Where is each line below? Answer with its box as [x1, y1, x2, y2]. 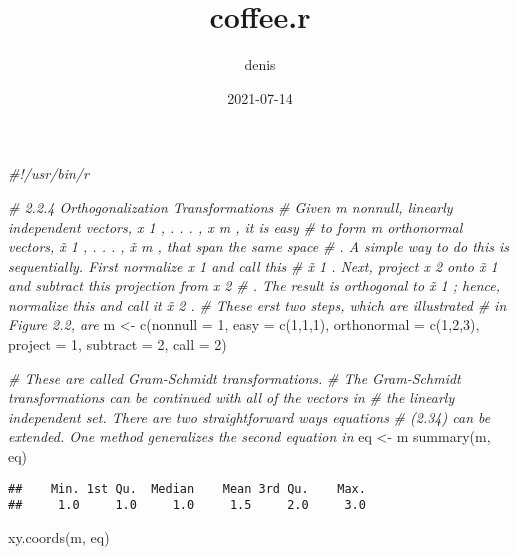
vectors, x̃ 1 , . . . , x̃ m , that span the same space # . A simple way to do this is [8, 236, 509, 257]
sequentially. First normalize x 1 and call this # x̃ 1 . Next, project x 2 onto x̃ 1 [8, 255, 498, 276]
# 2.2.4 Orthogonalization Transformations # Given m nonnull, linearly [8, 196, 453, 217]
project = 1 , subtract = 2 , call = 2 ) [8, 334, 227, 355]
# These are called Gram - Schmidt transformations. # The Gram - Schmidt [8, 367, 461, 388]
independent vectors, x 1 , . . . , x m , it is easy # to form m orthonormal [8, 216, 463, 237]
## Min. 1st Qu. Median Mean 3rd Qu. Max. [8, 481, 366, 496]
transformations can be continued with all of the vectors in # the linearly [8, 387, 455, 408]
